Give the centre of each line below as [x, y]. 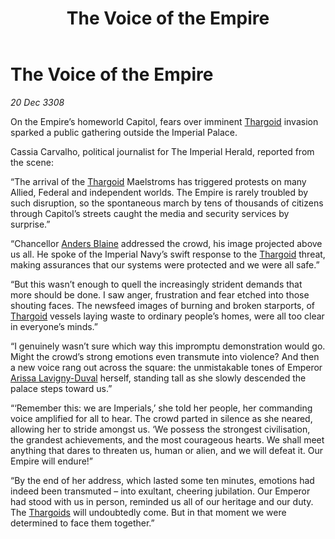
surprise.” [30, 224]
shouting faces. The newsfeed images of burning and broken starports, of [163, 305]
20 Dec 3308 [37, 102]
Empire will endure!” [52, 461]
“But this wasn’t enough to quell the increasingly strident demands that [156, 284]
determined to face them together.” [82, 523]
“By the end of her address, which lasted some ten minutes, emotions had [162, 480]
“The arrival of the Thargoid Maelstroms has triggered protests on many [158, 181]
